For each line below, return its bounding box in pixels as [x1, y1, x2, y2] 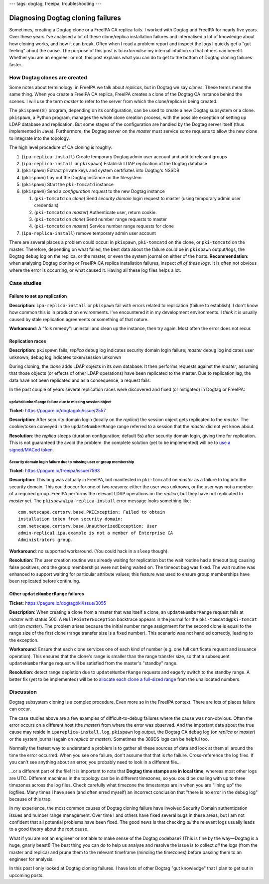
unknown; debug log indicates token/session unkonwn [9, 354, 122, 360]
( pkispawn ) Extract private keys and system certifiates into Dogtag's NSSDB [21, 167, 180, 174]
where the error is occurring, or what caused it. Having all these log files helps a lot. [9, 267, 181, 273]
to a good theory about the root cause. [9, 826, 89, 832]
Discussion [9, 688, 37, 695]
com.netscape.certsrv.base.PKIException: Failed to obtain [18, 509, 165, 515]
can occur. [9, 706, 31, 712]
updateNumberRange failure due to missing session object [9, 400, 112, 405]
